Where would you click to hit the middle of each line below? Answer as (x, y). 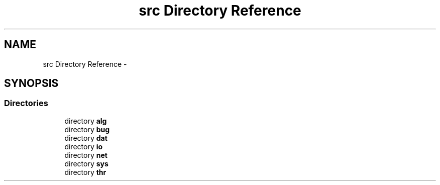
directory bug (87, 129)
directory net (86, 155)
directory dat (86, 138)
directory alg (86, 121)
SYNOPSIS (31, 83)
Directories (26, 103)
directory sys (86, 163)
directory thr (85, 172)
